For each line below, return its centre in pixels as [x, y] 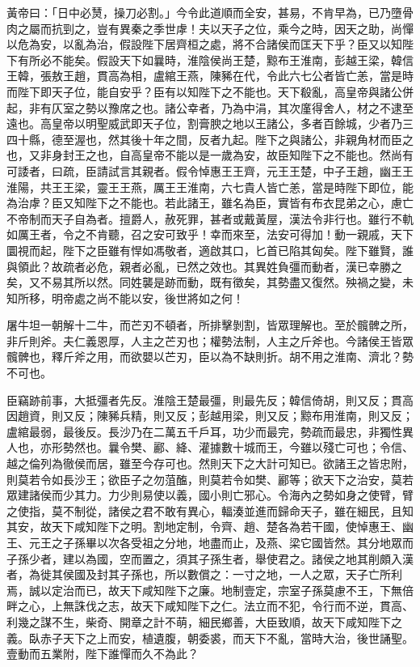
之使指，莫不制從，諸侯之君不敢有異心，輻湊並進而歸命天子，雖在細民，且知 [210, 510]
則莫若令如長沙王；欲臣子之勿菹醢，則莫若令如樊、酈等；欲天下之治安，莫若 [210, 479]
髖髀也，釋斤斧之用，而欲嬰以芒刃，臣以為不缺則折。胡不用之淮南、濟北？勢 [210, 357]
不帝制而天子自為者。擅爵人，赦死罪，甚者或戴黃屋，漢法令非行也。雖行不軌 [210, 218]
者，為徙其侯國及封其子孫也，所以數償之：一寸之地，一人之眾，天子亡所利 [204, 574]
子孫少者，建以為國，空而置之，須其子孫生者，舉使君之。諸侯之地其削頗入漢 [210, 558]
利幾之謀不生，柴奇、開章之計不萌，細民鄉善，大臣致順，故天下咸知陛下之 [204, 621]
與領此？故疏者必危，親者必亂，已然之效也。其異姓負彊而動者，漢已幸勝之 [204, 266]
